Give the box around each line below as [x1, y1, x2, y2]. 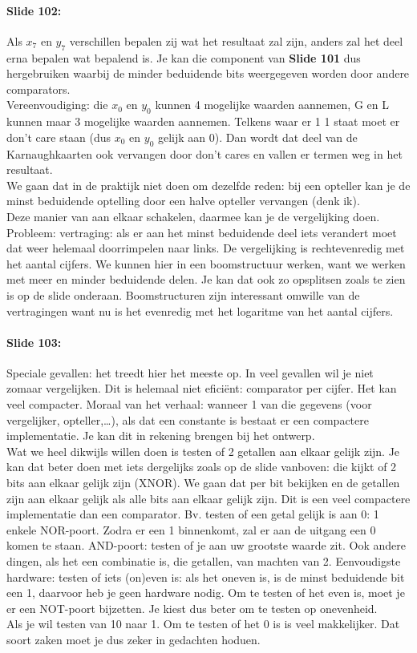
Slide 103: [6, 333, 62, 350]
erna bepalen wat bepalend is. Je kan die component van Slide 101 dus [6, 49, 361, 66]
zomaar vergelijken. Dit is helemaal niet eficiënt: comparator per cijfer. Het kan [6, 380, 397, 397]
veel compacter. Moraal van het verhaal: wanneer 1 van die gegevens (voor [6, 396, 372, 413]
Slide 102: [6, 2, 62, 18]
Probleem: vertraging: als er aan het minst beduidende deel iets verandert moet [6, 224, 397, 240]
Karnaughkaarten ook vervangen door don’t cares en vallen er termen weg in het [6, 145, 403, 162]
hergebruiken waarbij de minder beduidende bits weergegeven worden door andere [6, 65, 410, 82]
